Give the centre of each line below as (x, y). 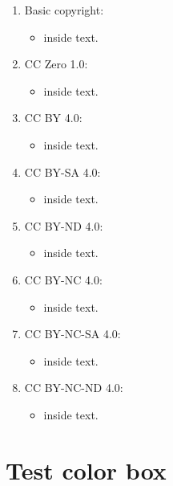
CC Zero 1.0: (56, 64)
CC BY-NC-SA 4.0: (72, 334)
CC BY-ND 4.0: (64, 225)
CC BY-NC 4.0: (63, 279)
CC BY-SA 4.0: (62, 172)
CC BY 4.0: (53, 118)
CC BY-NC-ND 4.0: (74, 388)
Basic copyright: (64, 10)
